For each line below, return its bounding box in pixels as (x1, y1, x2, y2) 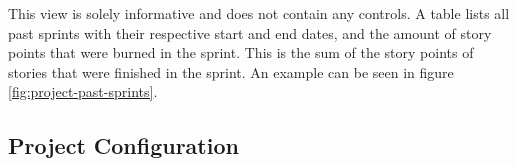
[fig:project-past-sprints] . (8, 81, 158, 102)
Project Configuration (8, 130, 239, 161)
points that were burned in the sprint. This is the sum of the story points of (8, 42, 474, 63)
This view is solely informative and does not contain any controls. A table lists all (8, 3, 510, 23)
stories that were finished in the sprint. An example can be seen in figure (8, 61, 454, 82)
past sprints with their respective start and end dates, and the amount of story (8, 22, 492, 43)
